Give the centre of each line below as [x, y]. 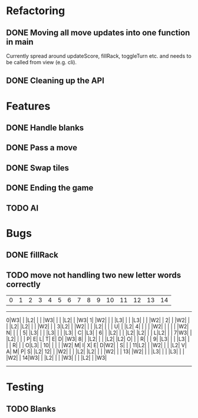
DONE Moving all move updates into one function [98, 33]
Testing [25, 387]
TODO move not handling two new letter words [94, 275]
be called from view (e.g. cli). [42, 62]
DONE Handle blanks [45, 128]
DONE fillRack [32, 255]
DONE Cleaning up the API [55, 81]
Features [28, 106]
